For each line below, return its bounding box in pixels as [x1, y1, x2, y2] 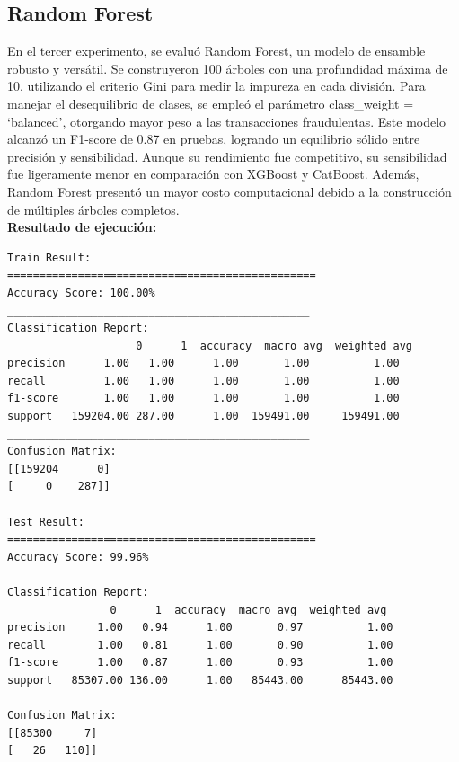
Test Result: [7, 515, 84, 528]
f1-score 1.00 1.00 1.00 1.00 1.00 [7, 392, 400, 405]
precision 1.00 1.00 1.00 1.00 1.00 [7, 357, 400, 370]
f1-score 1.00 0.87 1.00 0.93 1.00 [7, 656, 393, 669]
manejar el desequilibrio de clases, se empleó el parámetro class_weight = [7, 93, 414, 112]
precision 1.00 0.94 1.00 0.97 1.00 [7, 621, 393, 634]
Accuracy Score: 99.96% [7, 550, 149, 563]
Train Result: [7, 251, 92, 264]
